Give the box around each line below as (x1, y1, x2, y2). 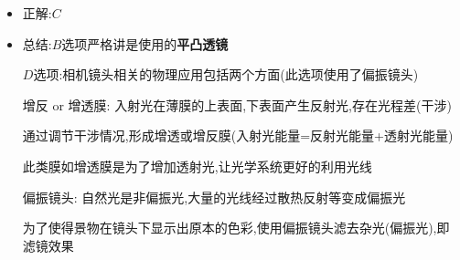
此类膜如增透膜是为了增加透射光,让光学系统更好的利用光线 (22, 156, 372, 175)
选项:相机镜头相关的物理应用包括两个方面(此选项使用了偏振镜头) (33, 65, 419, 84)
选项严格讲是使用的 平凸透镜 (61, 34, 229, 53)
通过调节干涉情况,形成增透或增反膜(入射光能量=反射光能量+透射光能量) (22, 126, 454, 145)
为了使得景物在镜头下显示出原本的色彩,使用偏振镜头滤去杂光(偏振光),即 (22, 218, 450, 237)
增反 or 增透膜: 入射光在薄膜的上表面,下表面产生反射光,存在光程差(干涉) (22, 95, 452, 114)
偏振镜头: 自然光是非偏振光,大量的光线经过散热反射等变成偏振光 (22, 187, 406, 206)
